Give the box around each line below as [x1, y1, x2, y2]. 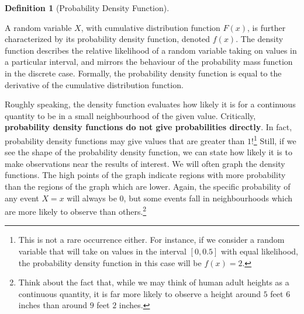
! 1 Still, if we [251, 132, 296, 146]
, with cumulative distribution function [81, 21, 220, 33]
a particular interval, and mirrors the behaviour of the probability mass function [5, 55, 293, 68]
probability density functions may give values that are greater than [5, 134, 245, 146]
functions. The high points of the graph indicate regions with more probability [5, 169, 286, 181]
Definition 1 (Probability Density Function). [5, 2, 170, 13]
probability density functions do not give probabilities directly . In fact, [5, 121, 292, 133]
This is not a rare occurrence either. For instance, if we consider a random [18, 233, 285, 246]
